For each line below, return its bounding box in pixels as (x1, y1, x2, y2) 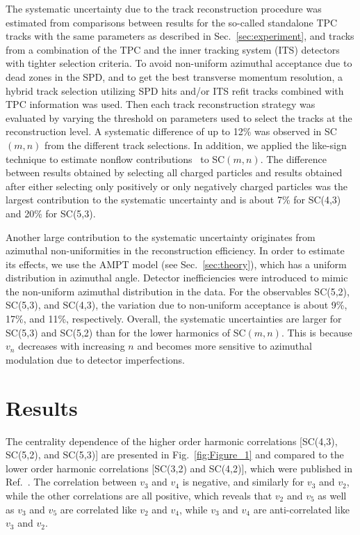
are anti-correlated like (253, 502, 350, 516)
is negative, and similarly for (182, 474, 304, 489)
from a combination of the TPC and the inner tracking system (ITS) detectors (6, 42, 340, 56)
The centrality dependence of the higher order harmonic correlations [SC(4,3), (6, 433, 338, 448)
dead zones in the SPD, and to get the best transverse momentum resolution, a (6, 69, 343, 84)
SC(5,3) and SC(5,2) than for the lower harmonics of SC (6, 325, 246, 339)
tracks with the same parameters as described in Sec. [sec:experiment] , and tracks (6, 29, 354, 43)
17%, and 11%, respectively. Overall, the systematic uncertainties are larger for (6, 311, 342, 326)
